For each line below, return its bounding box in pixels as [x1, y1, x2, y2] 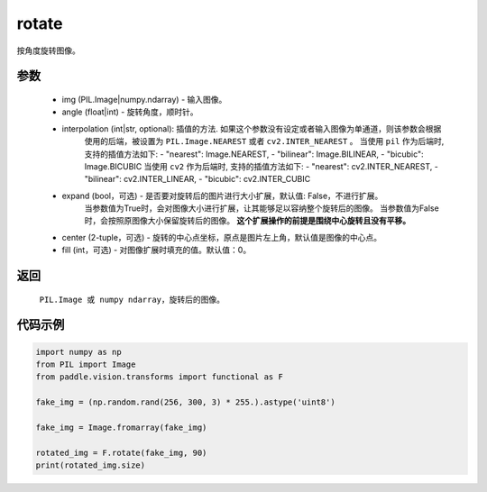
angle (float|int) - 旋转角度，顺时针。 [61, 106, 198, 117]
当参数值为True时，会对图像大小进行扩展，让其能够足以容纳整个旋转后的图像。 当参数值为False [84, 203, 439, 214]
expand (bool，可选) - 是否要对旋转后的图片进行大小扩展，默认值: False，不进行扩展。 [61, 190, 383, 201]
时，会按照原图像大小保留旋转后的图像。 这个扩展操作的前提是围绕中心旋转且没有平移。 [84, 215, 410, 226]
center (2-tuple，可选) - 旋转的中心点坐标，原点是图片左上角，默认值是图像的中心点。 [61, 232, 382, 242]
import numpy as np [35, 347, 122, 357]
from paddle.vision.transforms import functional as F [35, 372, 283, 382]
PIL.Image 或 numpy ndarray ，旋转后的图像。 [39, 294, 225, 305]
